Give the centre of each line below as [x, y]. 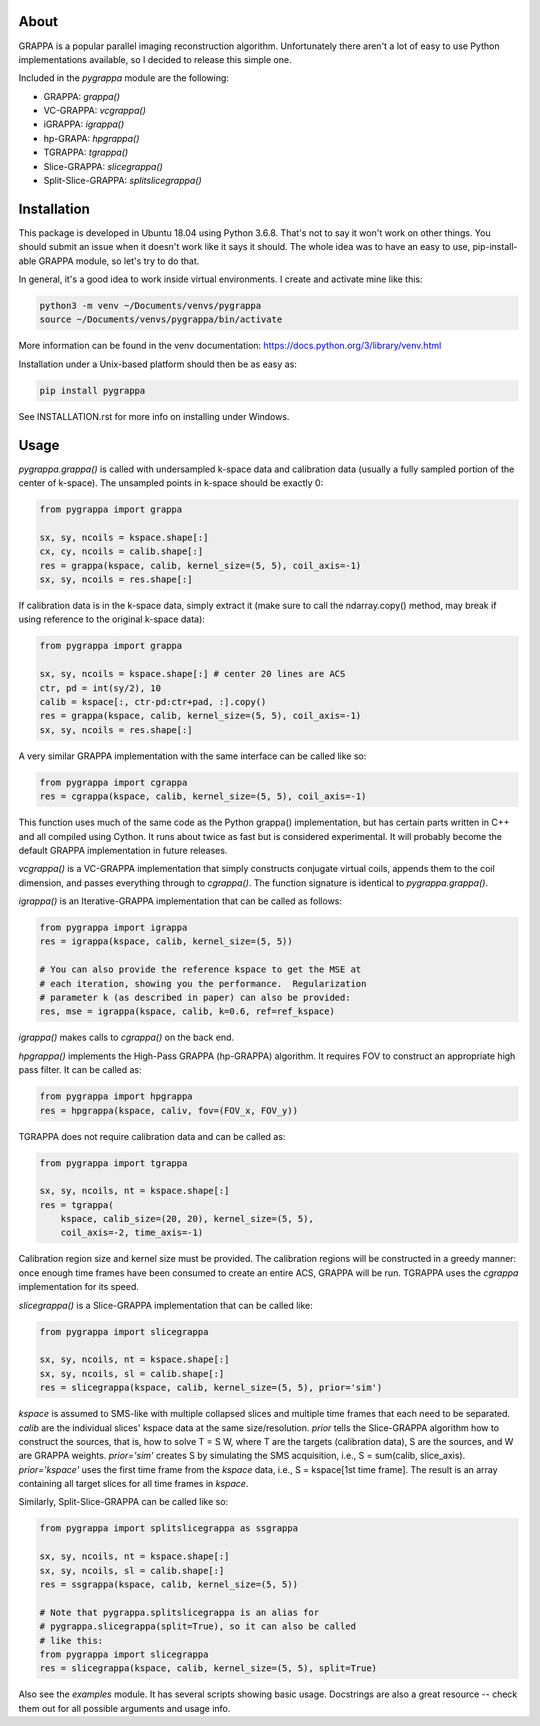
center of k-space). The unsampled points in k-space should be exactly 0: [171, 483]
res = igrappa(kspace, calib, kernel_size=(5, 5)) [166, 941]
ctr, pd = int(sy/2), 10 [100, 688]
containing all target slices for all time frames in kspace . [133, 1484]
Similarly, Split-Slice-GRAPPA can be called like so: [123, 1502]
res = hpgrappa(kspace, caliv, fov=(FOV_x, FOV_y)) [169, 1110]
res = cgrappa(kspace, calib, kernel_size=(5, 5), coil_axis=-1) [203, 796]
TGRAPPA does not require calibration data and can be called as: [152, 1136]
